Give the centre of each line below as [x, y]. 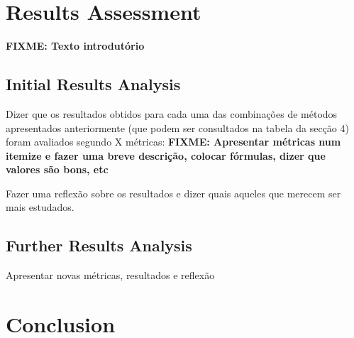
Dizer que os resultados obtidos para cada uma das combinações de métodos [172, 113]
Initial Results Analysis [93, 84]
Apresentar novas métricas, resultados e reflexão [110, 275]
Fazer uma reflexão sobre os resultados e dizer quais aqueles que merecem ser [173, 193]
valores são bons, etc [57, 169]
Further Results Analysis [99, 245]
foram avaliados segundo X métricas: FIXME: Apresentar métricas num [173, 142]
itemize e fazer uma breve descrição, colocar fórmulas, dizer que [166, 155]
